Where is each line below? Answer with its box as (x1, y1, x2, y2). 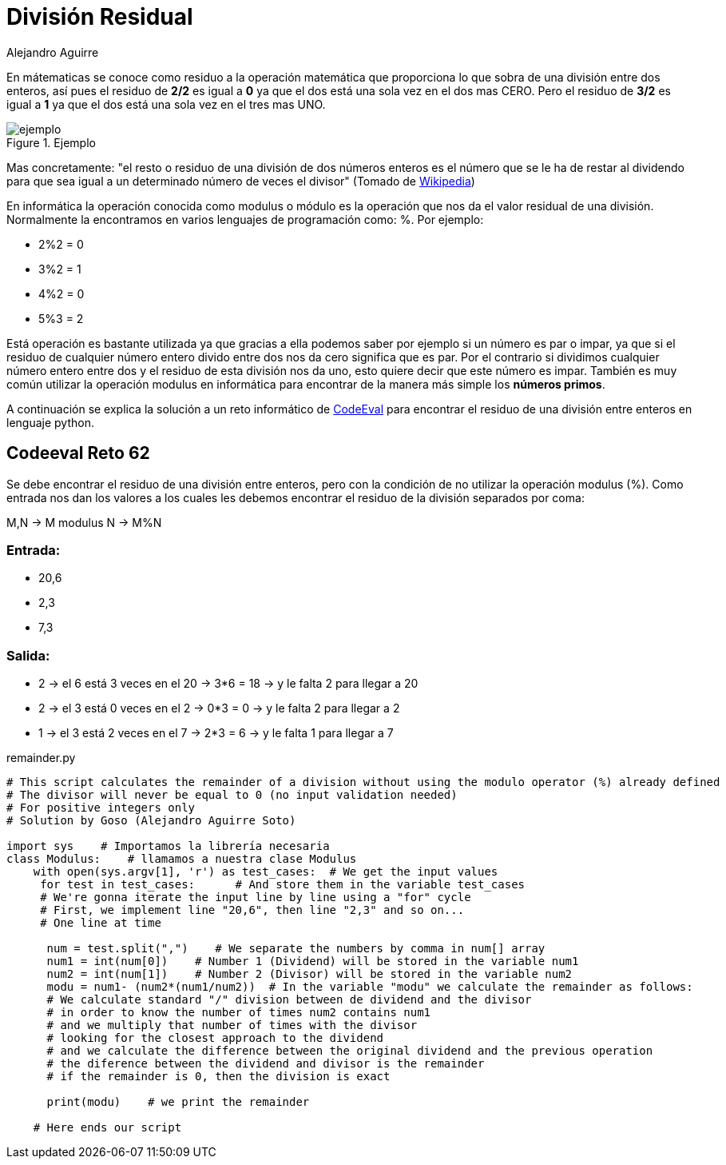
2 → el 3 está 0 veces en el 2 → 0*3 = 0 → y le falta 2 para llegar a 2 (38, 701, 400, 716)
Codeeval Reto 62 (6, 443, 150, 464)
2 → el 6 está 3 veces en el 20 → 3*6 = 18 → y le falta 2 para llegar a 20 (38, 676, 419, 691)
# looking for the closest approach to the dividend (46, 1031, 384, 1045)
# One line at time (40, 916, 161, 930)
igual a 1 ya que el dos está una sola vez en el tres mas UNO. (6, 97, 326, 111)
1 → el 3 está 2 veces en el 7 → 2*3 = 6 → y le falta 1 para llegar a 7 (38, 726, 394, 740)
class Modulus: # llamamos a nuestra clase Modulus (6, 852, 357, 866)
